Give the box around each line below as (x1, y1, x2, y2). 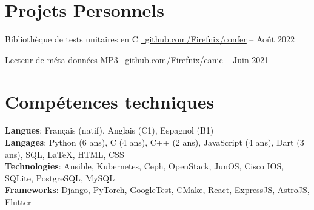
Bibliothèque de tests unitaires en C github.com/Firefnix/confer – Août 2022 (5, 33, 295, 46)
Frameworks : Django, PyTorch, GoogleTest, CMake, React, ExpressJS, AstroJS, (5, 183, 310, 196)
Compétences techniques (5, 89, 215, 113)
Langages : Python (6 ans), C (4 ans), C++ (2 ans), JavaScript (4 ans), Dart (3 (5, 136, 304, 149)
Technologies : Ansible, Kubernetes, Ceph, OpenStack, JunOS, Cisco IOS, (5, 160, 284, 172)
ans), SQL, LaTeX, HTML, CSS (5, 147, 124, 160)
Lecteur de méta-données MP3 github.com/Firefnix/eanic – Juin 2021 (5, 53, 269, 66)
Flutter (5, 195, 32, 208)
